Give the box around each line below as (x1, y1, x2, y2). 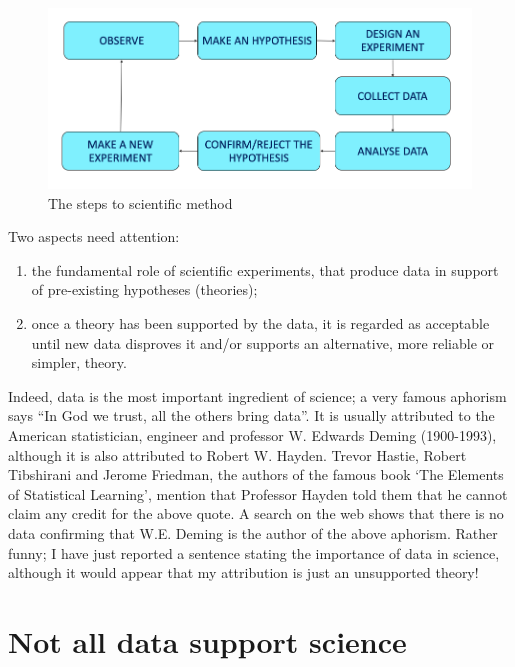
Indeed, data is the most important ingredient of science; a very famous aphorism (8, 385, 507, 406)
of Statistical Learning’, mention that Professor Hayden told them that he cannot (8, 483, 508, 504)
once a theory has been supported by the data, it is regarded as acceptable (31, 313, 490, 334)
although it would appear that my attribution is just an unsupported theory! (8, 562, 479, 583)
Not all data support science (8, 620, 407, 661)
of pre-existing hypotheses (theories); (31, 279, 258, 300)
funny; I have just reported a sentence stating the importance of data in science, (8, 542, 500, 563)
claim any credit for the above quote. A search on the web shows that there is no (8, 503, 504, 524)
